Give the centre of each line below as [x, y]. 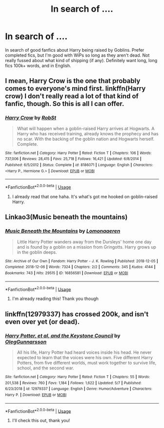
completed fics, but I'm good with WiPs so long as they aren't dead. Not [77, 55]
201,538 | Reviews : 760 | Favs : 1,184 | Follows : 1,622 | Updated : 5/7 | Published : [73, 383]
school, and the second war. [45, 368]
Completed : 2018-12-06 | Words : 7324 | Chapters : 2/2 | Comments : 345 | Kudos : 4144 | [80, 267]
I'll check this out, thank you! [41, 421]
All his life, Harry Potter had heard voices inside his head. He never [84, 352]
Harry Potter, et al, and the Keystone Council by [63, 336]
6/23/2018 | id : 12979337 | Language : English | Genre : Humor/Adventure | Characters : [79, 389]
